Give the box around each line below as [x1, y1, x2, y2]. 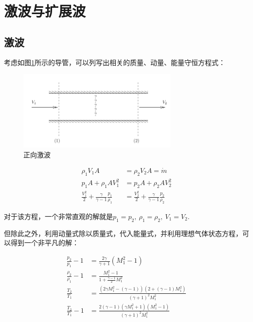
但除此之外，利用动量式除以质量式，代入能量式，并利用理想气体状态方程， [4, 228, 242, 238]
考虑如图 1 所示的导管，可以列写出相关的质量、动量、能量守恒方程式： [4, 57, 225, 67]
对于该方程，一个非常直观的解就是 [4, 211, 113, 221]
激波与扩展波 [4, 1, 86, 21]
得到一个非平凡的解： [10, 237, 79, 248]
